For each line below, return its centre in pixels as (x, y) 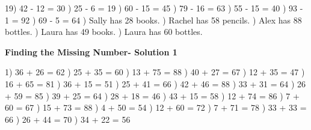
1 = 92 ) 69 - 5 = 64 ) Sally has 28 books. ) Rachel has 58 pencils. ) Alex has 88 (153, 20)
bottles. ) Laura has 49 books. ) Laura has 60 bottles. (104, 32)
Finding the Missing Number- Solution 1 (91, 51)
